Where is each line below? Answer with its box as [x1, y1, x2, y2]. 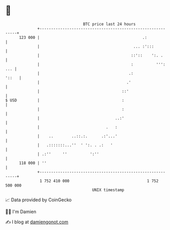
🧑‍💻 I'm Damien [5, 208, 37, 215]
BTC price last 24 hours [83, 22, 136, 27]
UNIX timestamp [92, 187, 125, 193]
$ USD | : [5, 97, 125, 103]
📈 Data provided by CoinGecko [5, 197, 72, 203]
